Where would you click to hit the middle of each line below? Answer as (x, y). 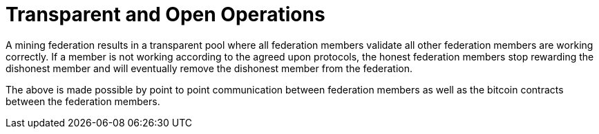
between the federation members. (83, 101)
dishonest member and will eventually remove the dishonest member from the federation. (209, 68)
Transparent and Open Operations (165, 14)
